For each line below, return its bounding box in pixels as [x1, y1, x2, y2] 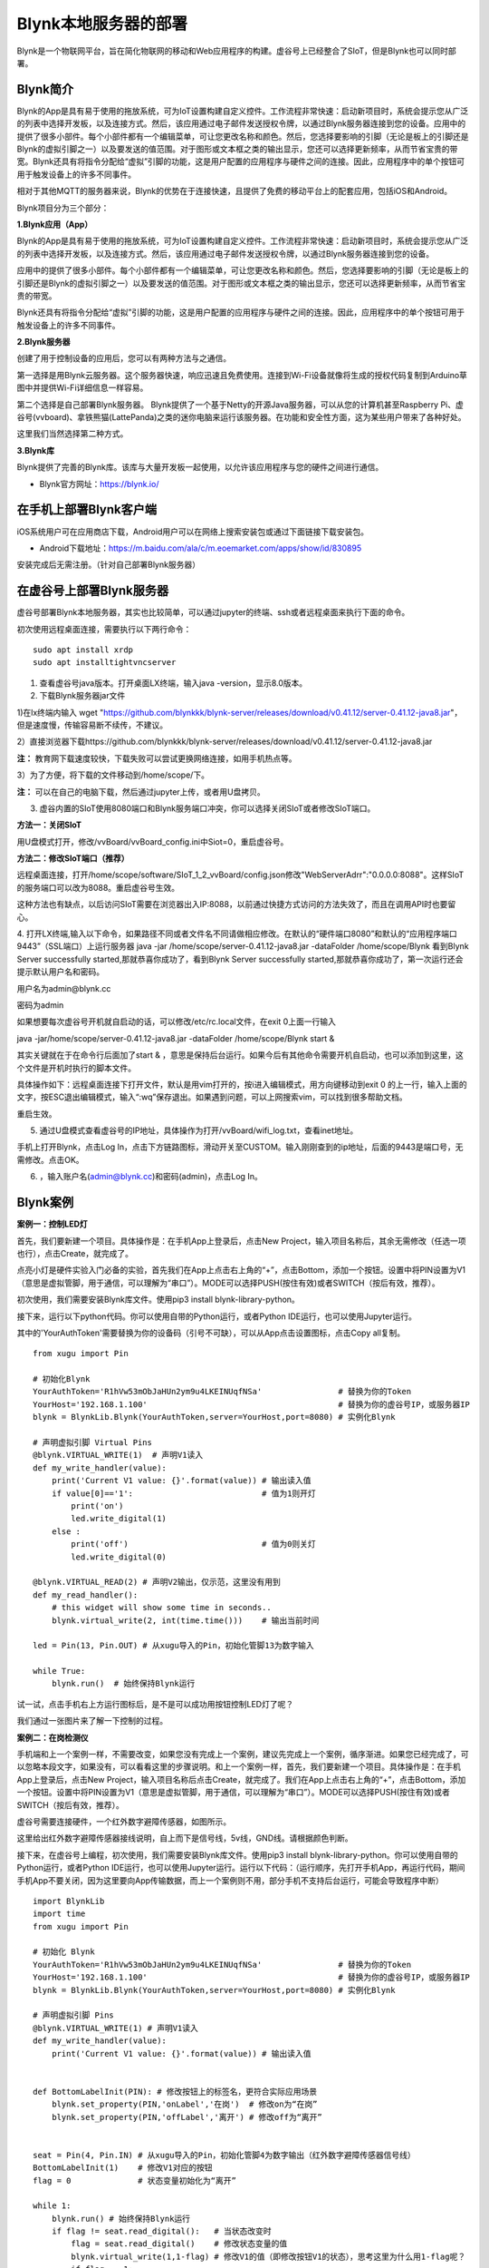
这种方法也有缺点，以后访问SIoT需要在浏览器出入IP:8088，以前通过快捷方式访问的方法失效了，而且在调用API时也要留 [16, 899, 456, 910]
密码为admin [16, 999, 64, 1011]
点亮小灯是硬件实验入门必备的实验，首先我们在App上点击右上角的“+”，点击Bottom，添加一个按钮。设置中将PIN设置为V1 [16, 1265, 466, 1276]
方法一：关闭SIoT [16, 819, 81, 830]
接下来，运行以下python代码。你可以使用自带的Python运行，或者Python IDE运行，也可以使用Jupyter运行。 [16, 1311, 417, 1322]
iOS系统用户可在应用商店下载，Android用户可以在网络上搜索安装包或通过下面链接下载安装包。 [16, 526, 369, 537]
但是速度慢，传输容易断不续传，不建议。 [16, 719, 168, 730]
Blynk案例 [16, 1195, 74, 1210]
